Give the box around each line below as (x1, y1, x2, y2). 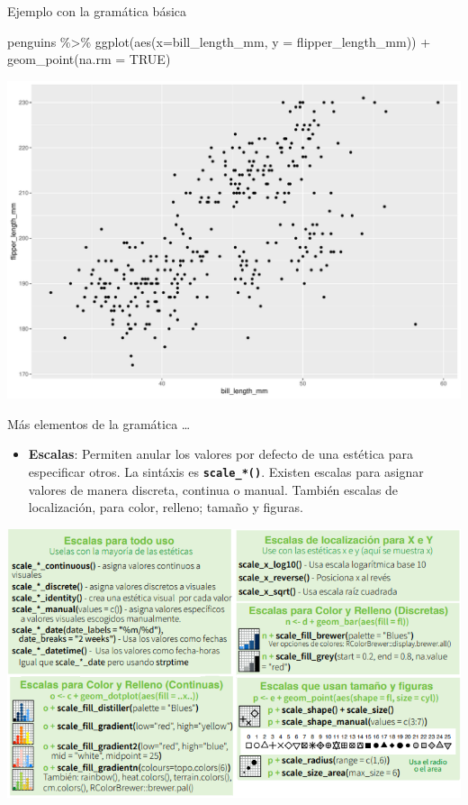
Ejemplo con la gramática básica (7, 2, 187, 20)
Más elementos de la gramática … (7, 414, 191, 433)
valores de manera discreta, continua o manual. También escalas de (28, 480, 399, 499)
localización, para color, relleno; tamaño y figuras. (28, 498, 303, 517)
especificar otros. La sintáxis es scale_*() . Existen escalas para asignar (28, 462, 424, 480)
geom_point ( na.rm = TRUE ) (7, 50, 171, 69)
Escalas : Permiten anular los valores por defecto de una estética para (28, 444, 414, 463)
